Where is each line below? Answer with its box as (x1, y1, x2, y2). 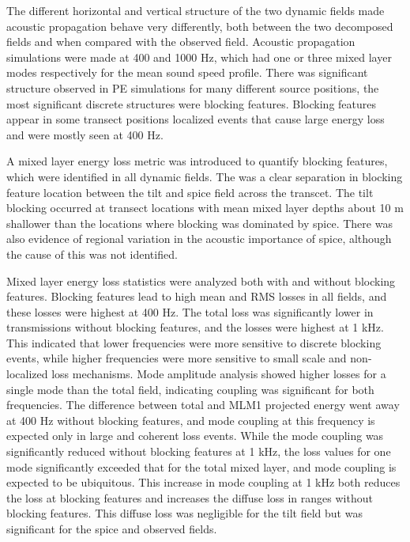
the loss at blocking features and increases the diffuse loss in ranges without (6, 489, 373, 506)
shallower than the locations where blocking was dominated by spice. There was (6, 214, 393, 231)
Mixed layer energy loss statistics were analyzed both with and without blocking (6, 272, 396, 289)
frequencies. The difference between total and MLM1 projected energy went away (6, 396, 400, 413)
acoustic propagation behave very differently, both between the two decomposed (6, 17, 393, 34)
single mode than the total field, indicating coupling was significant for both (6, 381, 374, 397)
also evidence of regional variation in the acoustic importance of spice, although (6, 230, 392, 247)
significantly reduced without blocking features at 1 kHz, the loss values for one (6, 443, 391, 460)
